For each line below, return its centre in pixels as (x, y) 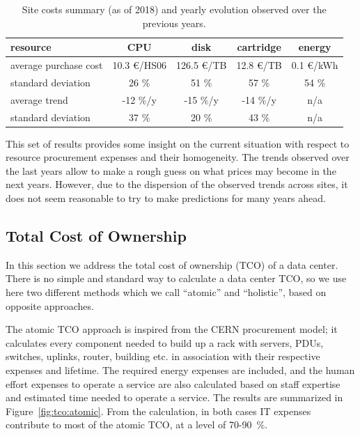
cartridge (259, 47)
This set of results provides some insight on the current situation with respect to (178, 143)
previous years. (174, 23)
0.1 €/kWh (315, 65)
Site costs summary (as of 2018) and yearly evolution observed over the (174, 9)
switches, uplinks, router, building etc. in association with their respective (163, 356)
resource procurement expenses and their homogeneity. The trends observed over (178, 157)
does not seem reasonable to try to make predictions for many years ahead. (166, 198)
